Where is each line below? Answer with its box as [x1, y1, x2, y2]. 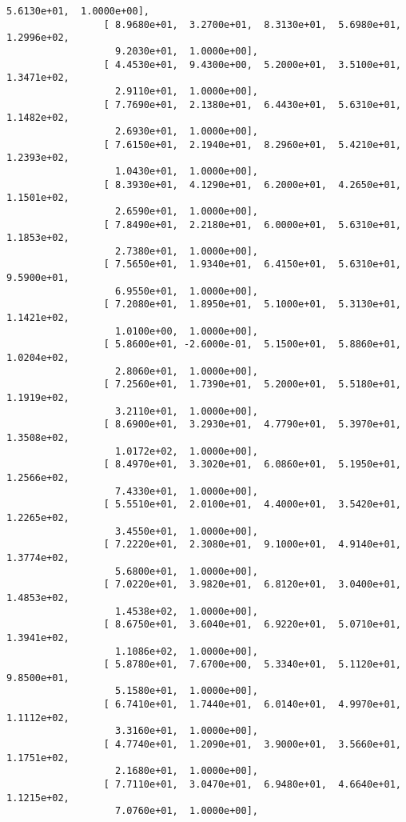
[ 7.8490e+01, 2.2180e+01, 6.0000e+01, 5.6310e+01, [103, 219, 401, 231]
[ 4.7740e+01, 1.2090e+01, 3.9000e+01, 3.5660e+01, [103, 739, 401, 751]
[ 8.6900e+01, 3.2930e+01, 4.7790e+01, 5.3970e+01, [103, 419, 401, 431]
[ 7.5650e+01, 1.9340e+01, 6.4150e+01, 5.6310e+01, [103, 259, 401, 271]
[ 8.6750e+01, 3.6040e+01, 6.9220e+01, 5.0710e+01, [103, 619, 401, 631]
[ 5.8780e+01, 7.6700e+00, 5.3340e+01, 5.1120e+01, [103, 659, 401, 671]
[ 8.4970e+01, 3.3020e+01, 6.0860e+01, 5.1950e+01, [103, 459, 401, 471]
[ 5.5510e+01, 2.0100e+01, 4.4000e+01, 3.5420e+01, [103, 499, 401, 511]
